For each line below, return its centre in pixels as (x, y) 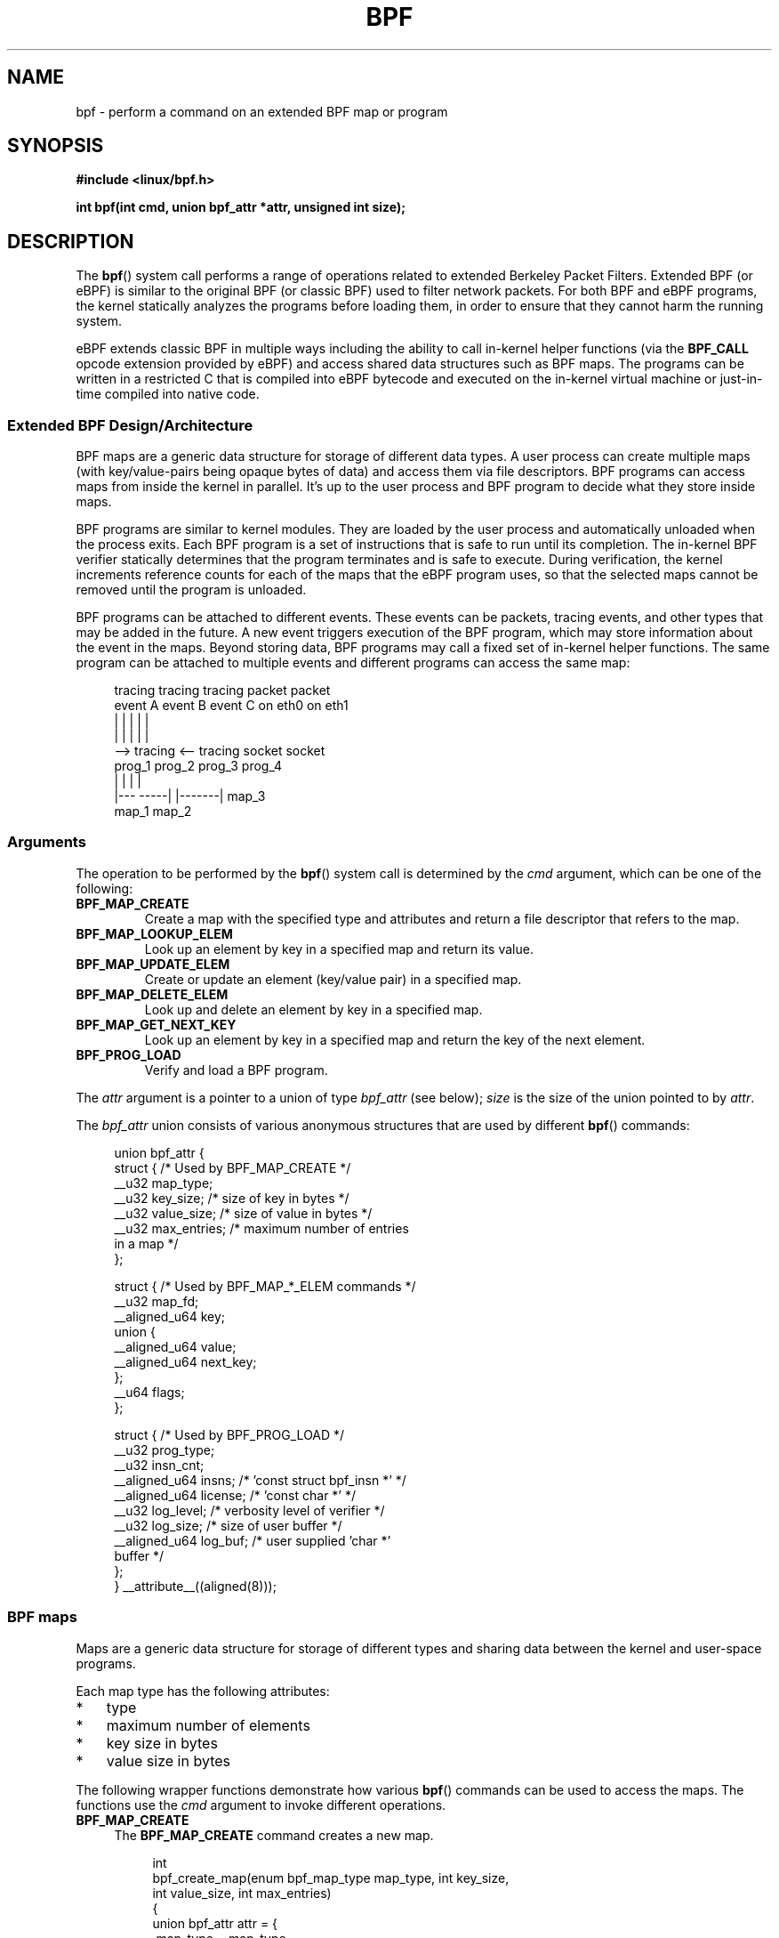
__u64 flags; (149, 1392)
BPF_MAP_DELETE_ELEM (152, 994)
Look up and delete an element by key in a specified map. (313, 1009)
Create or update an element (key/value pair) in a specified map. (333, 979)
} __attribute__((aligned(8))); (195, 1586)
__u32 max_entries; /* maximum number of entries (261, 1228)
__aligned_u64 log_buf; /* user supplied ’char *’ (253, 1540)
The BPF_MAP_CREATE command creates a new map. (274, 1835)
